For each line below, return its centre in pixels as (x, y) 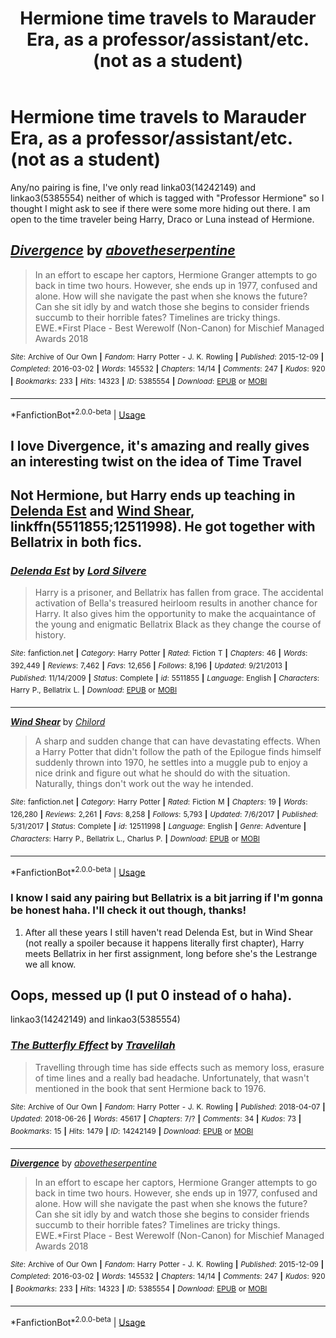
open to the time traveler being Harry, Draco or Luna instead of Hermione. (162, 219)
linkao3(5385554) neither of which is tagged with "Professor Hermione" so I (167, 198)
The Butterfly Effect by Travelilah (93, 1045)
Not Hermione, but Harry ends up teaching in (153, 495)
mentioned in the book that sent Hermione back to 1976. (150, 1088)
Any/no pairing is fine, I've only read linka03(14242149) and (133, 187)
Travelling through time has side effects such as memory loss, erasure (179, 1067)
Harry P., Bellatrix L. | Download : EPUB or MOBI (94, 690)
